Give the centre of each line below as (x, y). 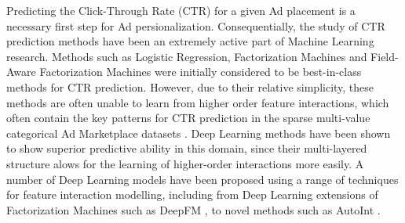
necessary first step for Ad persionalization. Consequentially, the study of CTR (196, 25)
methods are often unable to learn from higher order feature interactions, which (198, 102)
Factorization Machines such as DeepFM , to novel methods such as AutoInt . (193, 209)
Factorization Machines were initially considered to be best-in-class (201, 72)
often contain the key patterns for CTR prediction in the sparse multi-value (188, 118)
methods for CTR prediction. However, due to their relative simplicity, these (190, 86)
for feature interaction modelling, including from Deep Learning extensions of (192, 194)
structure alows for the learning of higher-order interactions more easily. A (185, 163)
